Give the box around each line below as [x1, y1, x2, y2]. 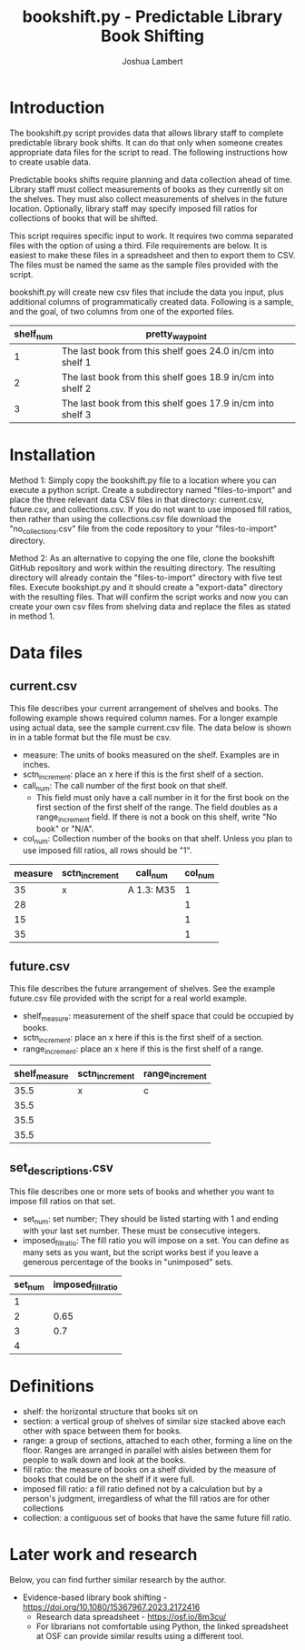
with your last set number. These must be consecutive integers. [22, 1225, 261, 1236]
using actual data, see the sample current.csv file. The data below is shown [9, 721, 292, 733]
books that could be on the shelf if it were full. [22, 1474, 195, 1484]
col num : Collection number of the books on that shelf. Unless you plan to [22, 833, 293, 846]
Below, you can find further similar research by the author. [9, 1575, 227, 1585]
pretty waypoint [145, 327, 207, 342]
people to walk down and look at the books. [22, 1454, 186, 1465]
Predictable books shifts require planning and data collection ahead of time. [9, 174, 292, 185]
